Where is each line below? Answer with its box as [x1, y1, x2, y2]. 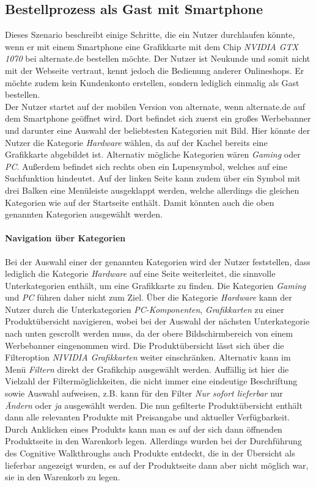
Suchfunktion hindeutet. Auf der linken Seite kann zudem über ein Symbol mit [5, 172, 301, 185]
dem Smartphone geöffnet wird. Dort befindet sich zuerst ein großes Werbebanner [5, 112, 311, 125]
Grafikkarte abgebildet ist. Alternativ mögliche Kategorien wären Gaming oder [5, 148, 301, 161]
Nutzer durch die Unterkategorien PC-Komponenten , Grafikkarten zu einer [5, 302, 284, 315]
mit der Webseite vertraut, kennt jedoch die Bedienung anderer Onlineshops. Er [5, 64, 304, 76]
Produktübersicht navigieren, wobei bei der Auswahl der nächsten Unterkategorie [5, 315, 310, 328]
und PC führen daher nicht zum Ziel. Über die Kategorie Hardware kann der [5, 291, 292, 304]
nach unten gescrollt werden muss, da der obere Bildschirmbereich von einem [5, 327, 293, 340]
